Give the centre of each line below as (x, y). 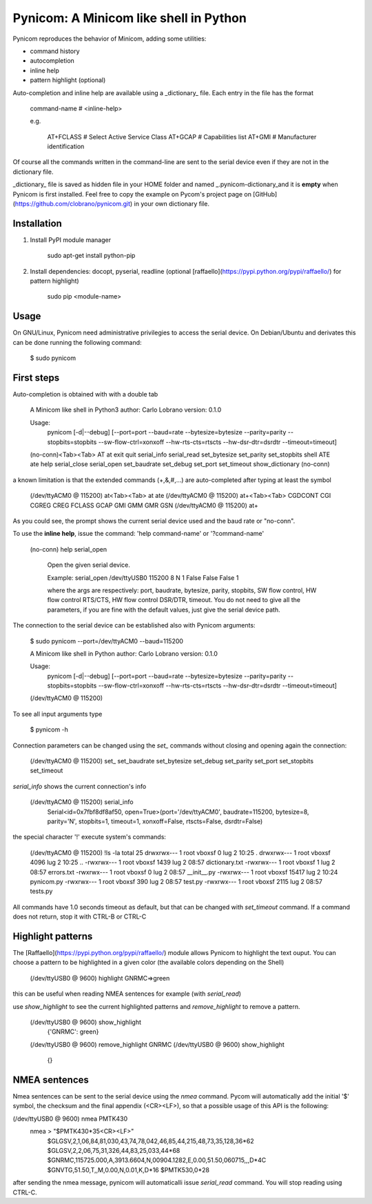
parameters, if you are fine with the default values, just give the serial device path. (164, 610)
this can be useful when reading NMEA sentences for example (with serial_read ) (127, 994)
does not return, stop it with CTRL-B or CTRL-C (80, 916)
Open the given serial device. (89, 565)
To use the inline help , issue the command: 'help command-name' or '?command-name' (138, 534)
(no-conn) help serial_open (68, 549)
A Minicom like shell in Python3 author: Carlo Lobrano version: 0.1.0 (126, 410)
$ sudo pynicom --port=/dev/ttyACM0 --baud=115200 (107, 641)
